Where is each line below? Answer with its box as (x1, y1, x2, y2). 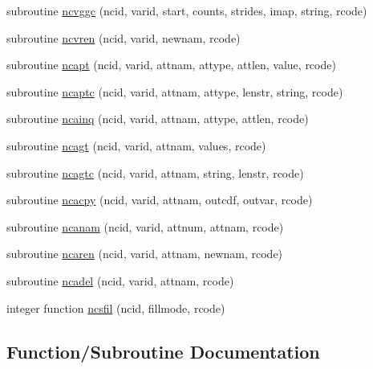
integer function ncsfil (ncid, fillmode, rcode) (6, 299, 225, 316)
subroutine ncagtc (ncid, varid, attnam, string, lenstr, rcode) (6, 164, 304, 181)
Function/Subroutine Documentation (6, 338, 320, 363)
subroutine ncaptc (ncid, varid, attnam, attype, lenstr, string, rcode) (6, 83, 343, 100)
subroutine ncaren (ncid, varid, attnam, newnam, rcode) (6, 245, 283, 262)
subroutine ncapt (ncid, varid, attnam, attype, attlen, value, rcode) (6, 56, 336, 73)
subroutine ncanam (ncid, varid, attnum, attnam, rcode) (6, 218, 284, 235)
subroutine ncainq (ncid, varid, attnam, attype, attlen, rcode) (6, 110, 309, 127)
